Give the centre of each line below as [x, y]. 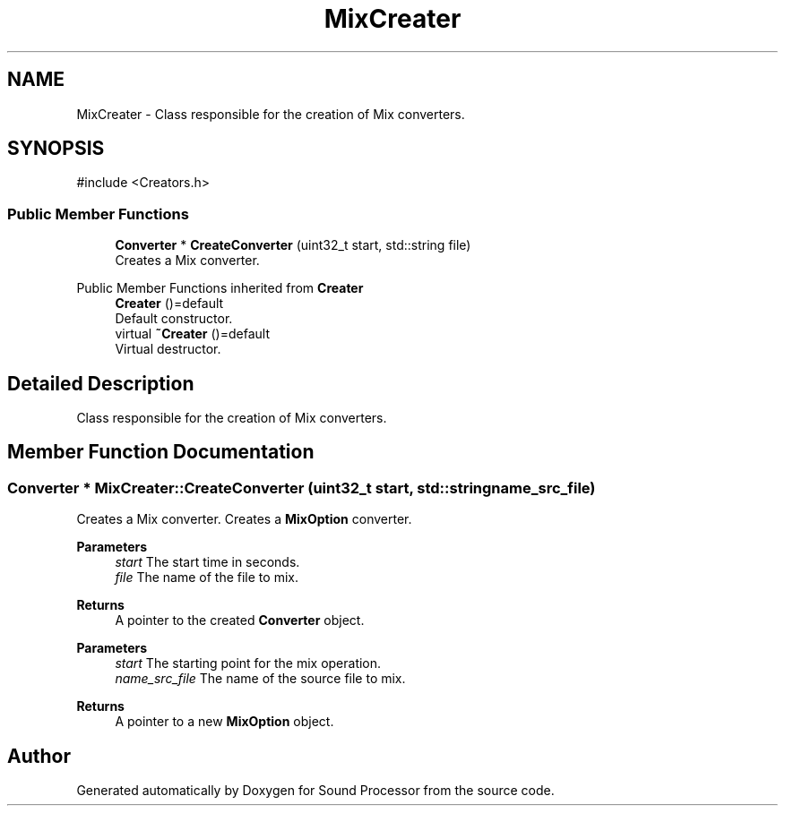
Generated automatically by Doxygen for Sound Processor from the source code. [315, 791]
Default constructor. [174, 319]
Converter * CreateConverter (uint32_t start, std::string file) [293, 245]
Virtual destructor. [168, 349]
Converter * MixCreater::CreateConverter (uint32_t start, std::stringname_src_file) [302, 488]
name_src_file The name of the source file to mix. [260, 679]
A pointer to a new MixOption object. [224, 722]
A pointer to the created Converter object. [240, 620]
